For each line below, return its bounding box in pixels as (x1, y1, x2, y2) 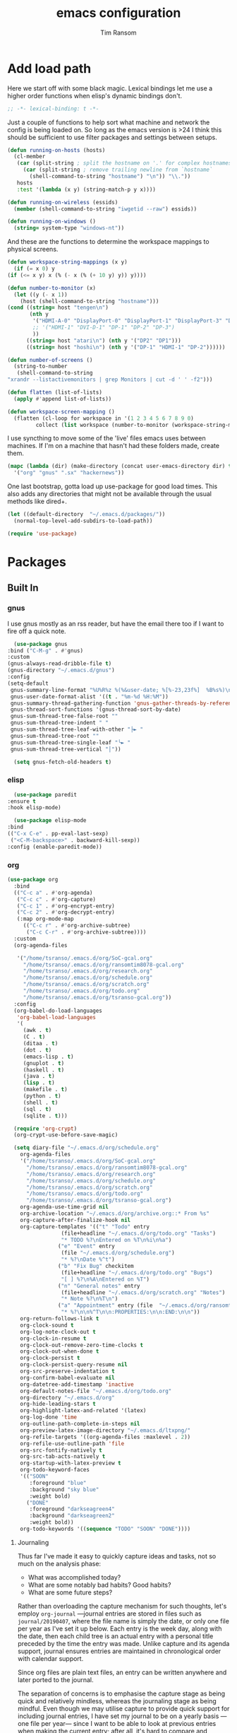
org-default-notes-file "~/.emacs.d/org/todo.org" (20, 1387, 172, 1394)
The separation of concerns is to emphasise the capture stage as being (17, 1689, 226, 1698)
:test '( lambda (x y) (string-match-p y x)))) (16, 186, 157, 193)
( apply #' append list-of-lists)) (13, 395, 112, 402)
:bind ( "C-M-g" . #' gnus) (7, 647, 83, 654)
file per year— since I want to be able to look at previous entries (30, 1719, 217, 1727)
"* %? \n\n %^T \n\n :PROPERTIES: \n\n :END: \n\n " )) (61, 1309, 200, 1316)
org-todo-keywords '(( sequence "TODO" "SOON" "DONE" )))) (20, 1525, 191, 1533)
